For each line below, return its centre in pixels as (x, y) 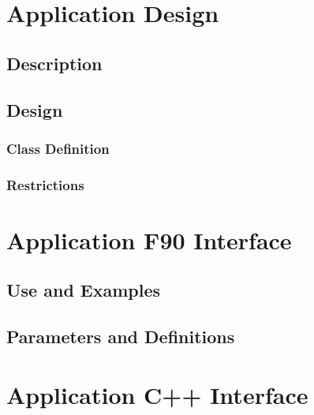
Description (54, 63)
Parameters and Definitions (121, 336)
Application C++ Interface (157, 394)
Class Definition (58, 148)
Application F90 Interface (149, 239)
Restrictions (45, 184)
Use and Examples (84, 290)
